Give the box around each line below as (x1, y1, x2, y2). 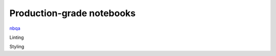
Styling (9, 43, 25, 50)
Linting (9, 34, 24, 40)
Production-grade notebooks (9, 8, 136, 19)
